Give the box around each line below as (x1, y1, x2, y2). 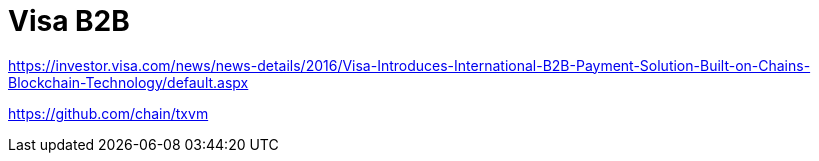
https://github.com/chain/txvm (8, 104, 209, 122)
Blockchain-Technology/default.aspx (8, 73, 249, 91)
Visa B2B (8, 4, 130, 38)
